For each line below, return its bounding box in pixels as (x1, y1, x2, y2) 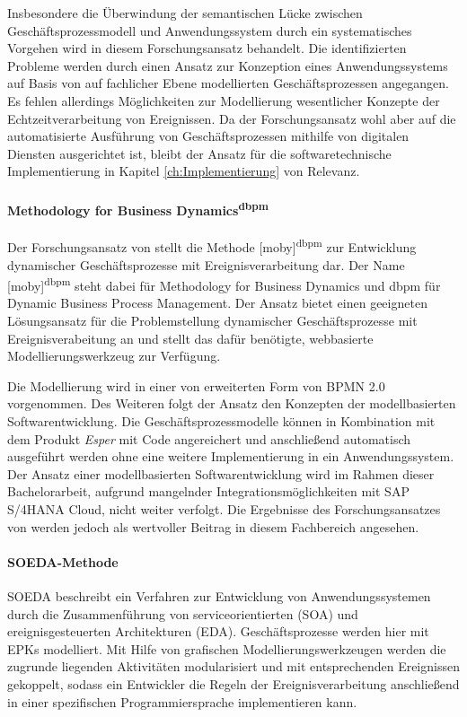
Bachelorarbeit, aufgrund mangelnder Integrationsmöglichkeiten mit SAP (7, 482, 410, 501)
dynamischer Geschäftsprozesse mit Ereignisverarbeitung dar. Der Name (7, 255, 405, 274)
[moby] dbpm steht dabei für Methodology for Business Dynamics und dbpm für (7, 274, 441, 294)
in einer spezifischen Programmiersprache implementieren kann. (7, 692, 357, 711)
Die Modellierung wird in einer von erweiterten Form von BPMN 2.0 (7, 376, 385, 395)
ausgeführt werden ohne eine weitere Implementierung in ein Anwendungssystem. (7, 447, 454, 466)
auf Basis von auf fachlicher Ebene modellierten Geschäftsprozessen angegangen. (7, 74, 449, 92)
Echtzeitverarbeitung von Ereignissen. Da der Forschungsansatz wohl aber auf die (7, 109, 456, 127)
